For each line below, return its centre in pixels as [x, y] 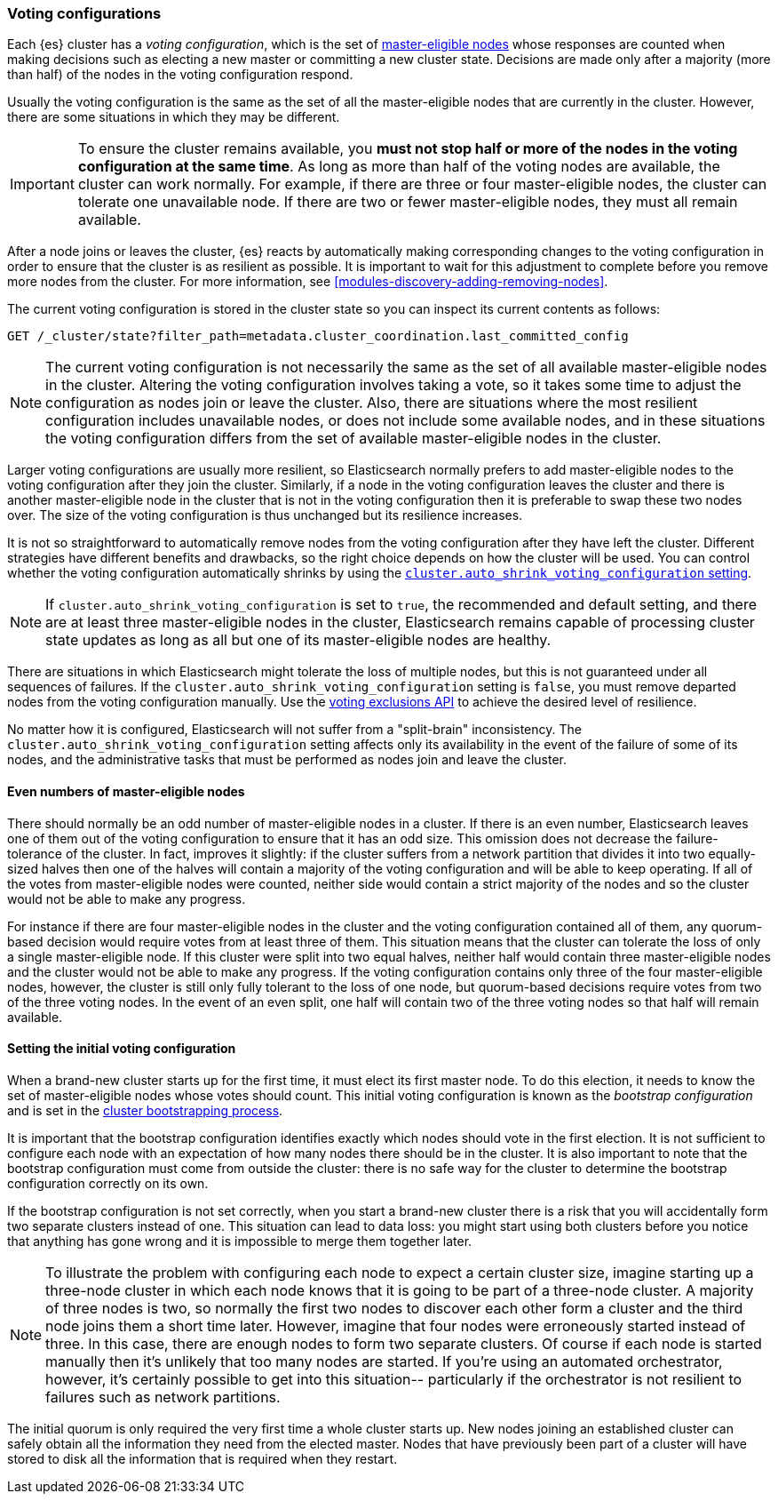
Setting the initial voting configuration [122, 1049]
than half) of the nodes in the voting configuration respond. [180, 75]
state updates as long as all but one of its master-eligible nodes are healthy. [298, 640]
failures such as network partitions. [163, 1397]
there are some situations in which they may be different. [174, 117]
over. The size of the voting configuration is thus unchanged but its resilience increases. [265, 515]
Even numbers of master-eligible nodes [126, 791]
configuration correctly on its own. [108, 1183]
